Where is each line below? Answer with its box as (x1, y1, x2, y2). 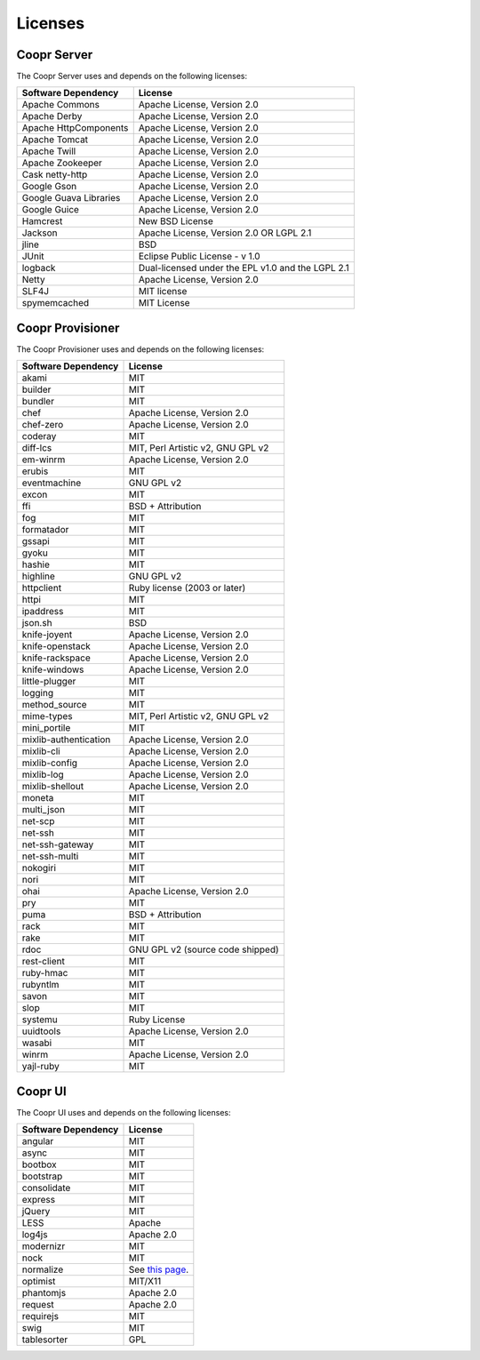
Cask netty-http (21, 169, 88, 181)
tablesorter (21, 1333, 68, 1346)
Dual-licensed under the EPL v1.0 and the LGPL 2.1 (138, 262, 350, 275)
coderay (21, 430, 57, 443)
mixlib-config (21, 756, 78, 769)
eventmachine (21, 476, 82, 489)
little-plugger (21, 676, 76, 688)
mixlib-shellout (21, 780, 84, 793)
